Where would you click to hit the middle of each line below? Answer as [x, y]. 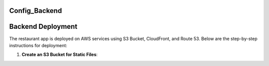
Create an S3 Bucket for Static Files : [60, 55]
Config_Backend [36, 11]
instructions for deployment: [38, 45]
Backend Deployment [43, 27]
